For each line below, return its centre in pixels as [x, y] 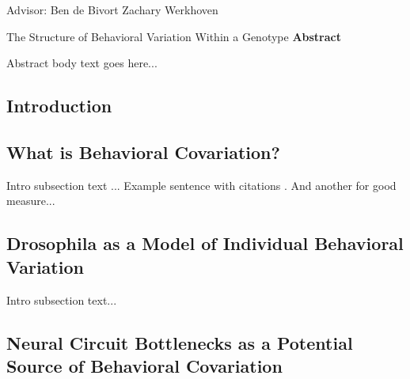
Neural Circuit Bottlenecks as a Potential [180, 342]
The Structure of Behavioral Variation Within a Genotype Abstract [174, 36]
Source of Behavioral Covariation [144, 365]
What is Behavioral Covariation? [143, 152]
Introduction [59, 106]
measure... [31, 201]
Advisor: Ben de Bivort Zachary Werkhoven [112, 9]
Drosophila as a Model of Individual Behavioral [205, 243]
